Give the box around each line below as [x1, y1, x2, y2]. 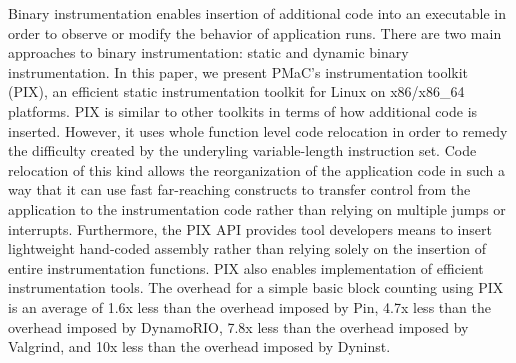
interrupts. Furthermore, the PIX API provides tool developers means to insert [8, 218, 492, 239]
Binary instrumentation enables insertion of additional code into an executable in [8, 3, 506, 23]
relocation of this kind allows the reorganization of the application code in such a [8, 159, 505, 180]
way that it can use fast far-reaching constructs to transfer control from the [8, 179, 471, 200]
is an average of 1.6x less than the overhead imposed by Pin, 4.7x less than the [8, 296, 491, 317]
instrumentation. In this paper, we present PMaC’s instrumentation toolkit [8, 61, 469, 82]
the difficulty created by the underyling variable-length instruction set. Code [8, 140, 477, 161]
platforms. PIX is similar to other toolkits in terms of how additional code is [8, 100, 478, 121]
